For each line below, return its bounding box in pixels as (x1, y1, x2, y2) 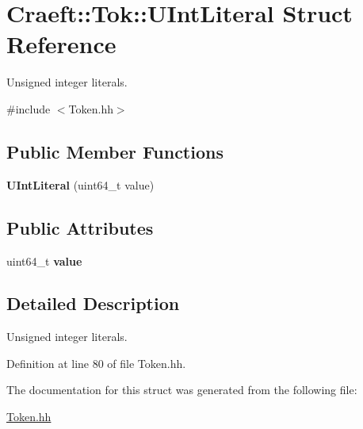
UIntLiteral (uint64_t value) (6, 176, 155, 193)
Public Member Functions (6, 139, 224, 163)
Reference (6, 28, 117, 60)
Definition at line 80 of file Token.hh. (6, 354, 186, 371)
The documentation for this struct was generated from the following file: (6, 381, 357, 398)
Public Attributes (6, 215, 154, 239)
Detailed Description (6, 291, 180, 316)
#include (6, 100, 51, 117)
